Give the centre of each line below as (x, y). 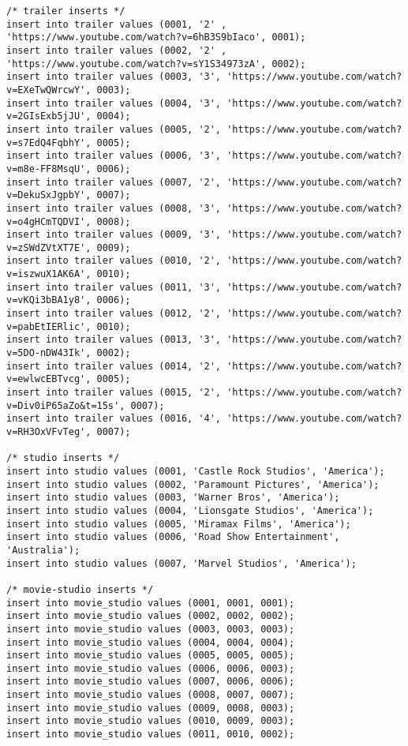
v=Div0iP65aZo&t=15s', (66, 405)
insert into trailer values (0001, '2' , (117, 24)
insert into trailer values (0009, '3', (114, 235)
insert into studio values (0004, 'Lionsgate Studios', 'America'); (190, 510)
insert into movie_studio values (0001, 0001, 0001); (151, 603)
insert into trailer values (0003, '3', (114, 77)
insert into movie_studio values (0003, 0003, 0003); (151, 629)
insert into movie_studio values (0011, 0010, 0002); (151, 735)
